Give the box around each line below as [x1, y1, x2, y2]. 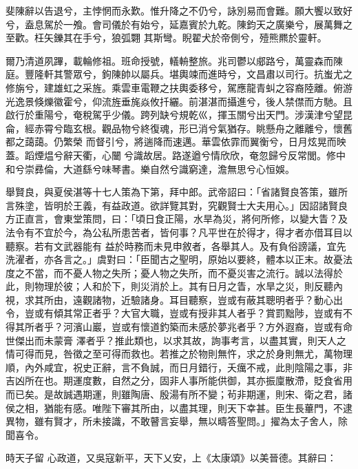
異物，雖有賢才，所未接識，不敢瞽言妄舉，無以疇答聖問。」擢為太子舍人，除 [6, 414, 348, 428]
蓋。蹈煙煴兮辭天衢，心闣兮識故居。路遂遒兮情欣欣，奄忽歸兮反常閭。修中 [6, 147, 346, 162]
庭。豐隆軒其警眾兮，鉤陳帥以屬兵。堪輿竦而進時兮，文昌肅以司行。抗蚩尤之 [6, 67, 352, 81]
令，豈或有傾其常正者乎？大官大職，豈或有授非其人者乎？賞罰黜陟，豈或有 [6, 306, 343, 320]
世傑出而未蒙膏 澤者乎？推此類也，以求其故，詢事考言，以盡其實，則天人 [6, 333, 337, 347]
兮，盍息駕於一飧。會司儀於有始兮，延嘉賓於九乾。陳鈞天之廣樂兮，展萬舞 [6, 17, 343, 31]
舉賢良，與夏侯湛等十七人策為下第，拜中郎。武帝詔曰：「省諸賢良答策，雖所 [6, 185, 348, 199]
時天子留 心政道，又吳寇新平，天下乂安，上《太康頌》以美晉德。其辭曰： [6, 450, 337, 465]
